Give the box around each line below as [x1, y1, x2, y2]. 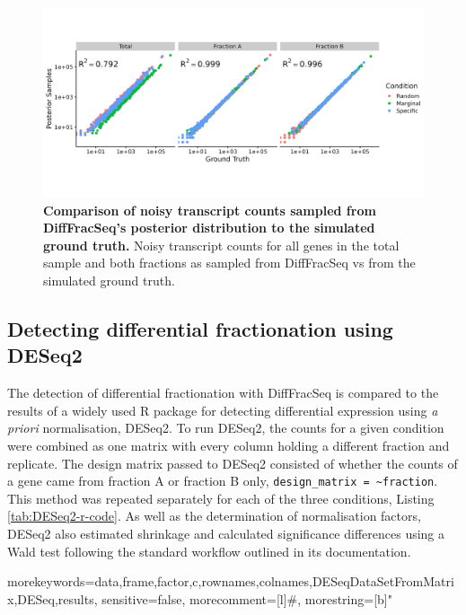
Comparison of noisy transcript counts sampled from [43, 200, 376, 219]
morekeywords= [7, 572, 95, 591]
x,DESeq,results [7, 589, 94, 608]
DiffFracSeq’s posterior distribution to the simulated [43, 218, 375, 237]
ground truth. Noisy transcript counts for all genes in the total [43, 235, 400, 254]
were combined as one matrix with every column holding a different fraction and [7, 435, 450, 454]
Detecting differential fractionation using [7, 314, 393, 342]
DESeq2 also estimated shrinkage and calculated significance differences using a [7, 523, 445, 542]
